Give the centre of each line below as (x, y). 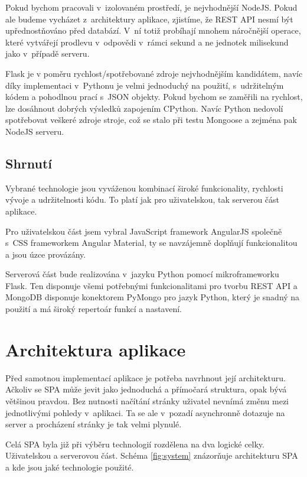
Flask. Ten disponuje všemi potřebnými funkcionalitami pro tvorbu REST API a (151, 285)
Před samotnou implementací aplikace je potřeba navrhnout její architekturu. (146, 377)
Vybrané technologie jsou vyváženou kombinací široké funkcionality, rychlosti (144, 188)
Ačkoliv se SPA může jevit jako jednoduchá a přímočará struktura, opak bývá (146, 389)
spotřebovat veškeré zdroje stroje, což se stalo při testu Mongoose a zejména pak (151, 120)
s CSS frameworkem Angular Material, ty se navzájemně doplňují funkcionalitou (151, 243)
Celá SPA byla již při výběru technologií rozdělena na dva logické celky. (135, 444)
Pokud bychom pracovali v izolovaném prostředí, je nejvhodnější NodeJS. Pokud (151, 7)
